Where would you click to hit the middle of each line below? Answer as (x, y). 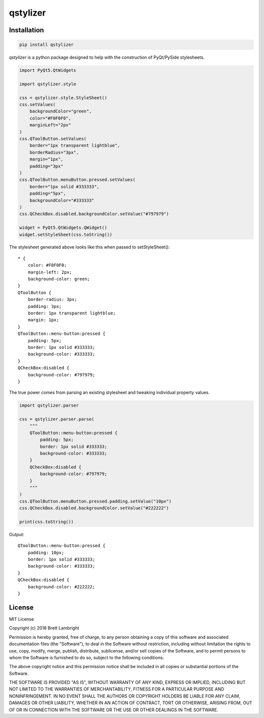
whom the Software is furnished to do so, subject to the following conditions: (87, 657)
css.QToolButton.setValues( (53, 139)
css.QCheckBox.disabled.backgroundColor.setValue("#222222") (94, 508)
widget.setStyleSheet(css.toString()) (66, 234)
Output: (17, 534)
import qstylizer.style (48, 84)
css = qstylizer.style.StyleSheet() (63, 98)
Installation (26, 30)
